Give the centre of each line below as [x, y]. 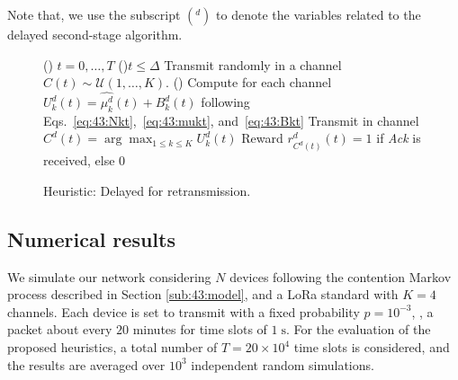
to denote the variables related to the [319, 14]
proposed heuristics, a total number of [112, 347]
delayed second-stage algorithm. [95, 34]
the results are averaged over [86, 364]
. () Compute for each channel [249, 82]
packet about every [60, 329]
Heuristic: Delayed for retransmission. [147, 190]
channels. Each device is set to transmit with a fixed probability [184, 311]
